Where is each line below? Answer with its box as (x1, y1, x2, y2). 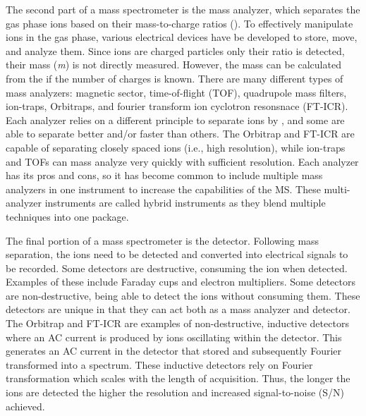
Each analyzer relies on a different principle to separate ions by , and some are (6, 112, 345, 127)
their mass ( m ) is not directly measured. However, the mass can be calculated (6, 57, 341, 72)
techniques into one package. (6, 209, 129, 224)
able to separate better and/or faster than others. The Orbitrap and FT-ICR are (6, 126, 355, 141)
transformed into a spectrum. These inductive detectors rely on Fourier (6, 357, 313, 372)
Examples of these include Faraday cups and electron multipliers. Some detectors (6, 274, 355, 289)
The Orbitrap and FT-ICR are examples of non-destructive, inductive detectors (6, 316, 349, 331)
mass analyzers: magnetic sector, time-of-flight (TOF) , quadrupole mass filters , (6, 85, 347, 99)
